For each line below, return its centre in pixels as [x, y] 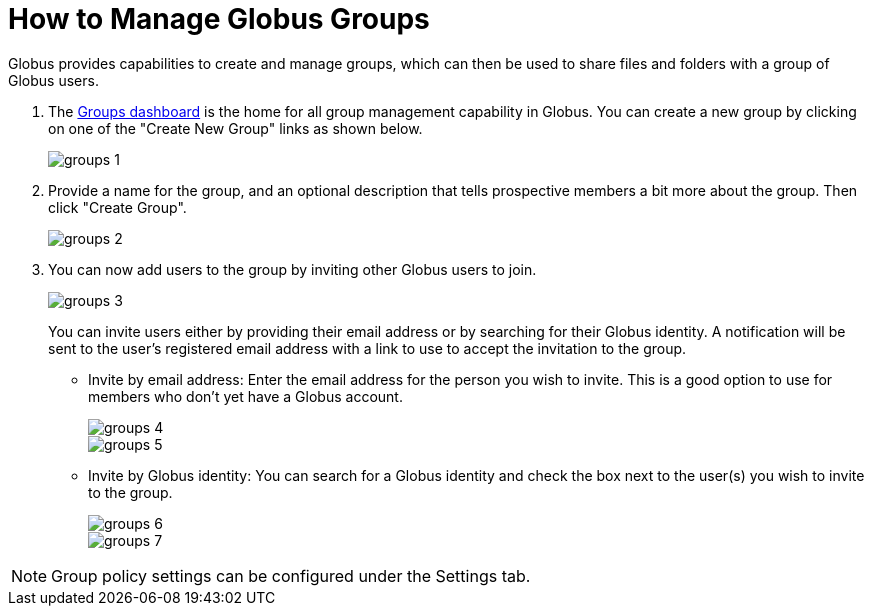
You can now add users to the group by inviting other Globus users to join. [292, 269]
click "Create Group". [117, 207]
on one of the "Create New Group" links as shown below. [235, 128]
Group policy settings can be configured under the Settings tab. [291, 575]
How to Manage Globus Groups [219, 19]
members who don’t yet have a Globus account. [245, 396]
